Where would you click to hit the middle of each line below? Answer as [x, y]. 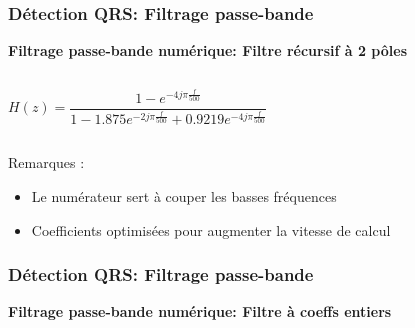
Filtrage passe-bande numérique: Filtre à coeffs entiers [200, 311]
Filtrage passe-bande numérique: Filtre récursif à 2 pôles [207, 50]
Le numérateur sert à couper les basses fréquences [184, 195]
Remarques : [46, 162]
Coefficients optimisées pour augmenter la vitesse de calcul [211, 229]
